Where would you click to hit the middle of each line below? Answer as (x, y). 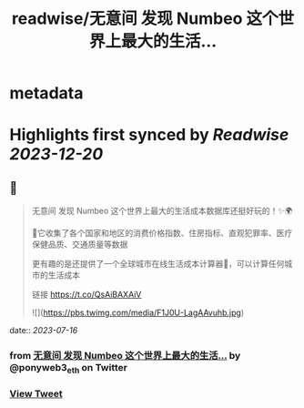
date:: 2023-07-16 (44, 331)
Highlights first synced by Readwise (149, 135)
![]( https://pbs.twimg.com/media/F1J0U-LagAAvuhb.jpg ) (138, 313)
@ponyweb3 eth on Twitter (68, 369)
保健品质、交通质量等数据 (80, 245)
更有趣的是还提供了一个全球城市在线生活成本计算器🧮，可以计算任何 (158, 264)
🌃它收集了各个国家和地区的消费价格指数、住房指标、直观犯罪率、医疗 (162, 233)
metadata (46, 93)
